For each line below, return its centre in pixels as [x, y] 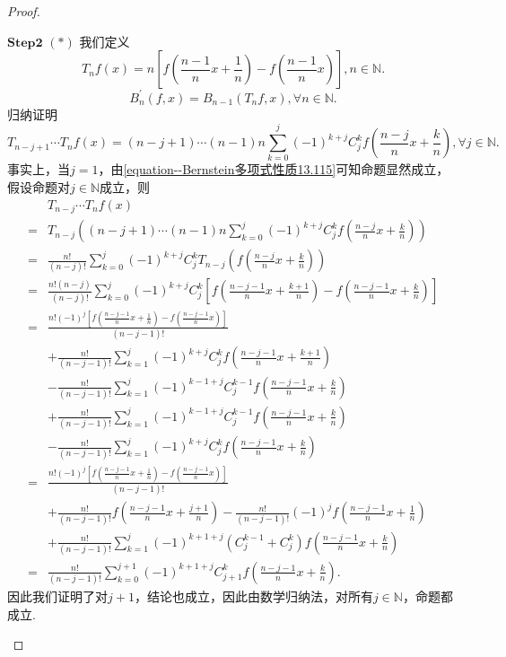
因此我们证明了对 [57, 596]
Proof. [24, 11]
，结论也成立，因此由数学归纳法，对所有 [253, 596]
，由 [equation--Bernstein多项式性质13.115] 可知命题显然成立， [274, 169]
